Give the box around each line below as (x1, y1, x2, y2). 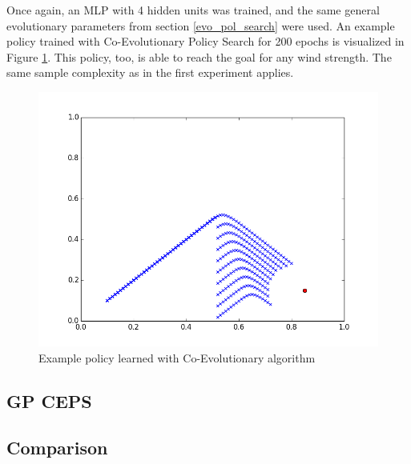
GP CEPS (6, 388, 92, 413)
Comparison (6, 435, 108, 460)
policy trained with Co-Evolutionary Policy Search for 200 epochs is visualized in (6, 33, 405, 50)
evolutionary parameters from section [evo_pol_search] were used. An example (6, 17, 395, 34)
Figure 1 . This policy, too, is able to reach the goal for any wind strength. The (6, 48, 392, 65)
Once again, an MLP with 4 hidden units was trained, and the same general (6, 2, 380, 18)
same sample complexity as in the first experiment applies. (6, 64, 294, 81)
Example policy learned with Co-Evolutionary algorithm (38, 349, 316, 366)
